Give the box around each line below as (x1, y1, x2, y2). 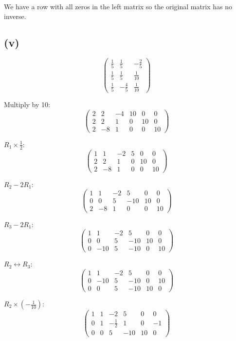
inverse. (4, 11, 26, 21)
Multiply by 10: (4, 99, 50, 110)
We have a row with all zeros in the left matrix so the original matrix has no (4, 1, 233, 11)
